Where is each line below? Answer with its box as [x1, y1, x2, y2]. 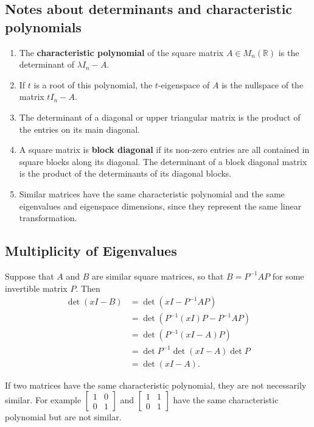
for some [272, 269, 304, 282]
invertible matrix [5, 281, 68, 294]
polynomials [5, 17, 82, 36]
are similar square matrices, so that [91, 269, 224, 282]
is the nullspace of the [222, 78, 304, 91]
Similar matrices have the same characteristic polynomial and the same [19, 187, 285, 200]
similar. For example [5, 393, 82, 406]
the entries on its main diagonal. [19, 122, 140, 135]
